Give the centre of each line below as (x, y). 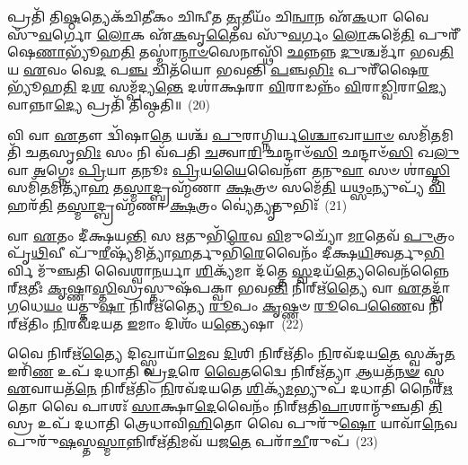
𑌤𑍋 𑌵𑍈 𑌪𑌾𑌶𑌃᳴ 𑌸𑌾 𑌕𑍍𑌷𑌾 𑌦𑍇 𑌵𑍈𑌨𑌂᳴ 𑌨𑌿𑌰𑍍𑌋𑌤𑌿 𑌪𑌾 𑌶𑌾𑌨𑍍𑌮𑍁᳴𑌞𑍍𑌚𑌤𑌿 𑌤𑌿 (225, 405)
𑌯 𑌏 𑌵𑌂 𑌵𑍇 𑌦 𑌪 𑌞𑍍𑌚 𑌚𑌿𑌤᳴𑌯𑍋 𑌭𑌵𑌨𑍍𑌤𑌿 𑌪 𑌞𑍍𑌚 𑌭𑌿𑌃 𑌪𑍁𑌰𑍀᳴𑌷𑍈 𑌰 (218, 69)
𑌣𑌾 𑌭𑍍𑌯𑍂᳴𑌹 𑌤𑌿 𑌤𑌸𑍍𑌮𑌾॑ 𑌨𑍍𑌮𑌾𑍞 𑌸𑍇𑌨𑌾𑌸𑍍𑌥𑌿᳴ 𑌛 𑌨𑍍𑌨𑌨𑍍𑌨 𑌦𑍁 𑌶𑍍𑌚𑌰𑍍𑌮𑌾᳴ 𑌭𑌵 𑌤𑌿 (244, 52)
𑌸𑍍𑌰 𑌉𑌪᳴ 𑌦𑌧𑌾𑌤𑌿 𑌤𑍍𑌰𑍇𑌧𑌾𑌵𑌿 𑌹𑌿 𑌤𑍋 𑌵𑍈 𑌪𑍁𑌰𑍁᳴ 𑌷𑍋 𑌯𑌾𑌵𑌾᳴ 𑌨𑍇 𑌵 (232, 423)
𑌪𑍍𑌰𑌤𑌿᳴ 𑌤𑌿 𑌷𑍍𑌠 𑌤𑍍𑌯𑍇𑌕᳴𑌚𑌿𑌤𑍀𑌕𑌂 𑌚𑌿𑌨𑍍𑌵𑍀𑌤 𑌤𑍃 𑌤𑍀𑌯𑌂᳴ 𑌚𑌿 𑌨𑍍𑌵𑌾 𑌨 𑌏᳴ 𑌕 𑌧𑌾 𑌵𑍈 (218, 16)
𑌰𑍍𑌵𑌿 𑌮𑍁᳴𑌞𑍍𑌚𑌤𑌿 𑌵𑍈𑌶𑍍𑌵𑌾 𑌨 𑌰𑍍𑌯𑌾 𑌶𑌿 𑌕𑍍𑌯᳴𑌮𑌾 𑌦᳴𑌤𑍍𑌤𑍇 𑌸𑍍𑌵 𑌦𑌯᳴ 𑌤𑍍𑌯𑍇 (186, 270)
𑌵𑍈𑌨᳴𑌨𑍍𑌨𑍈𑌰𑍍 (407, 270)
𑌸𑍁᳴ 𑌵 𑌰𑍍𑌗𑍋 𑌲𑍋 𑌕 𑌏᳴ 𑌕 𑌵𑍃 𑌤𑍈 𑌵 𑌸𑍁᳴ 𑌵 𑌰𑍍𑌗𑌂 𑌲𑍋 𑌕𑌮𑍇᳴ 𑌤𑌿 (211, 34)
